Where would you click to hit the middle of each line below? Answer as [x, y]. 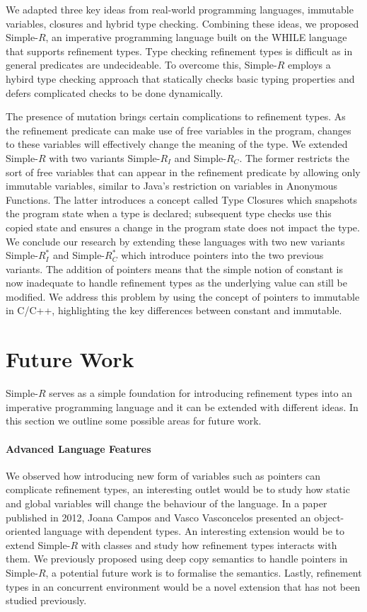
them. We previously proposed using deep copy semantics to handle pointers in [177, 559]
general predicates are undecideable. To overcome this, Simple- [141, 65]
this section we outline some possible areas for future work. [134, 421]
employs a [309, 65]
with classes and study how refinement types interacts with [209, 544]
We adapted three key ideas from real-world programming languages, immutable [180, 9]
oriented [23, 531]
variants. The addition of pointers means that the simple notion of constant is [174, 269]
